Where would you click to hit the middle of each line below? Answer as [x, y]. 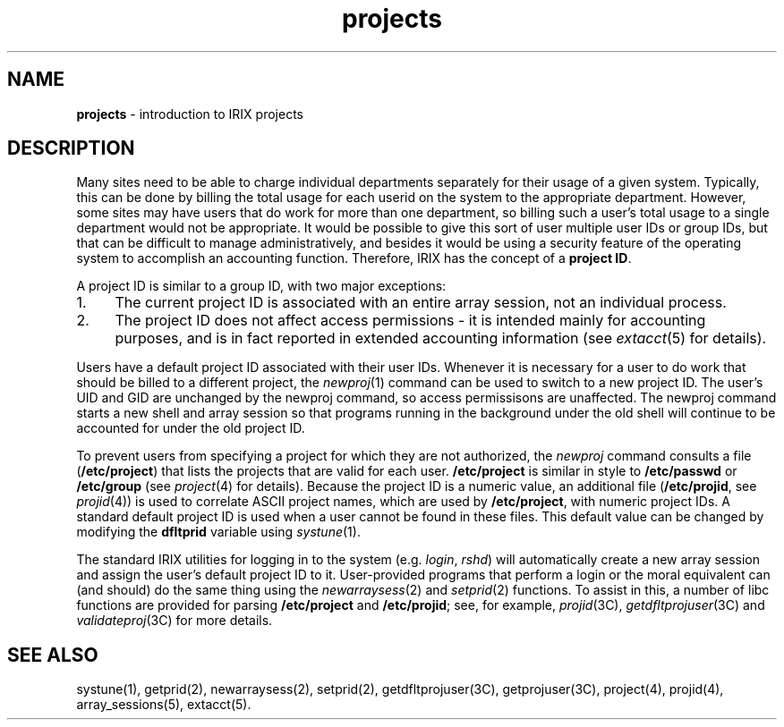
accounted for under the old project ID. [191, 428]
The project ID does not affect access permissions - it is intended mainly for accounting [410, 321]
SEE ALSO [53, 655]
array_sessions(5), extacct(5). [164, 705]
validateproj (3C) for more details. [175, 621]
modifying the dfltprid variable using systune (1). [218, 532]
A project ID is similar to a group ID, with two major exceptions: [261, 286]
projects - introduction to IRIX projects [190, 114]
